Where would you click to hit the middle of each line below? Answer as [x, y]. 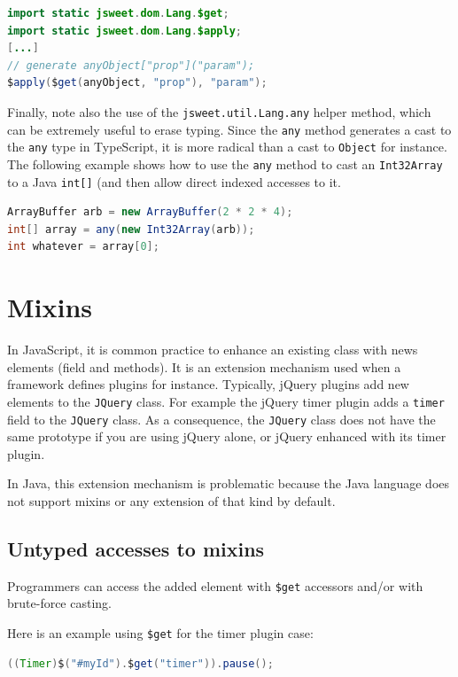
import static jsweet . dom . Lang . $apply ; [124, 31]
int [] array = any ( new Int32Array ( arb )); [131, 229]
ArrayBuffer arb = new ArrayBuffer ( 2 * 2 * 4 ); [150, 212]
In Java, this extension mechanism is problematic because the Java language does [228, 483]
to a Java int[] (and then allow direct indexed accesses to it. [174, 181]
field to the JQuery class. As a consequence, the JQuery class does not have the [221, 419]
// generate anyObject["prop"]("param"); [131, 65]
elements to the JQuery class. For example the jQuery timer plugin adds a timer [226, 401]
